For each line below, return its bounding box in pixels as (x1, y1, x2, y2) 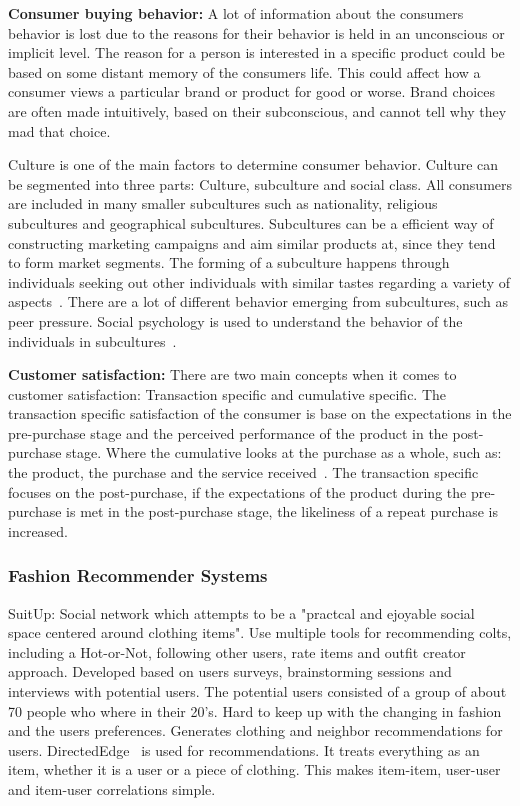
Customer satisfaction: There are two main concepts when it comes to (8, 364, 457, 385)
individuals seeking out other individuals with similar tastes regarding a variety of (8, 271, 510, 292)
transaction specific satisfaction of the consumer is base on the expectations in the (8, 403, 512, 424)
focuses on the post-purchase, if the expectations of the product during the (8, 481, 467, 502)
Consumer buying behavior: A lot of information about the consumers (8, 3, 464, 23)
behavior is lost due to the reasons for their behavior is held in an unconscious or (8, 22, 505, 43)
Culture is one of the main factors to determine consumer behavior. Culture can (8, 154, 499, 175)
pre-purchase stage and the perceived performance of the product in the (8, 422, 448, 443)
